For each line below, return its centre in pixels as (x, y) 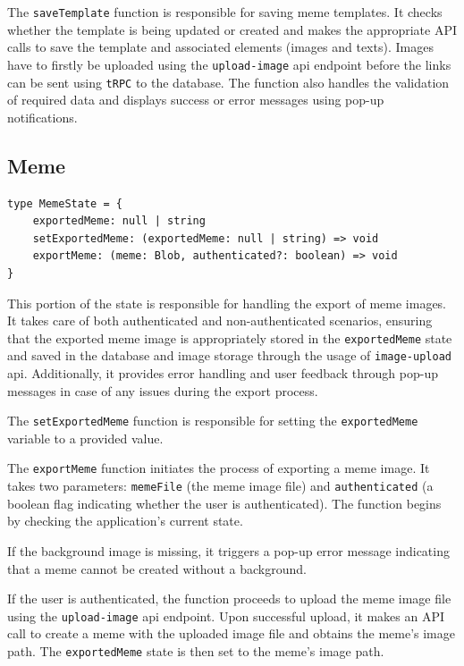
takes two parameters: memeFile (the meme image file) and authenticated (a (220, 486)
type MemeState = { (65, 203)
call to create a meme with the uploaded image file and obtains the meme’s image (232, 633)
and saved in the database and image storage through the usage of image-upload (229, 355)
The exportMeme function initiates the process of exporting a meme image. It (219, 468)
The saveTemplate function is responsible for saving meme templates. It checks (225, 12)
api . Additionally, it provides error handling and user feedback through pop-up (223, 373)
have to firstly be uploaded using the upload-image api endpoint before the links (229, 64)
